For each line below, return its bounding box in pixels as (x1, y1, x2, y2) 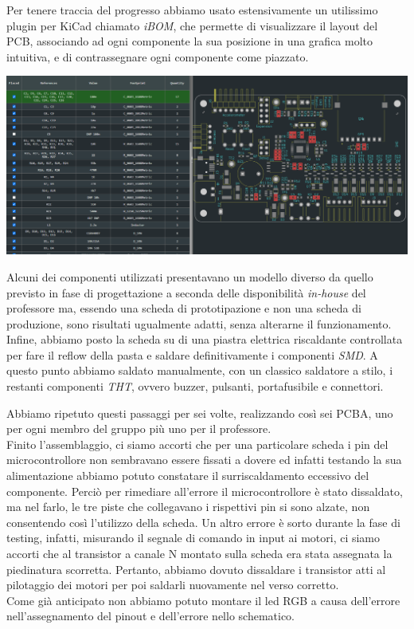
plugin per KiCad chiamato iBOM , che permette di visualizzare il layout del (6, 17, 378, 33)
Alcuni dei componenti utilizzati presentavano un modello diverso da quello (6, 268, 373, 285)
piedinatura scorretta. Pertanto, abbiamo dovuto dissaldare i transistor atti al (6, 560, 386, 577)
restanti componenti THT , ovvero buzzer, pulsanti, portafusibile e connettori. (6, 378, 384, 395)
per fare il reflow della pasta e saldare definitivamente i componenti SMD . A (6, 346, 378, 363)
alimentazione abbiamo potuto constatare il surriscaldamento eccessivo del (6, 467, 369, 484)
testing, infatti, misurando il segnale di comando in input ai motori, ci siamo (6, 529, 381, 546)
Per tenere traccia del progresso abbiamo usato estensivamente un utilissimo (6, 2, 378, 18)
